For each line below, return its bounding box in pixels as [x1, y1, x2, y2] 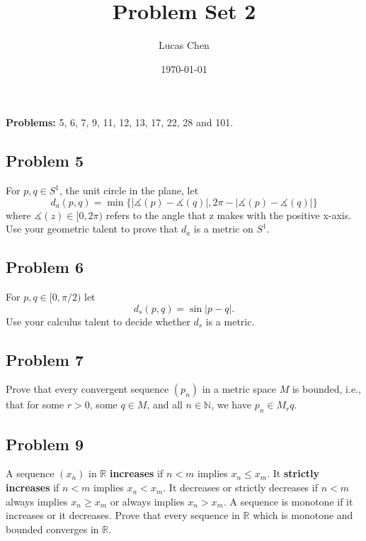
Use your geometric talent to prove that [6, 221, 178, 236]
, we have [211, 397, 251, 412]
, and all [147, 397, 183, 412]
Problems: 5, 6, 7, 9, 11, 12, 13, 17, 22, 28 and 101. [6, 115, 234, 130]
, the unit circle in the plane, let [59, 183, 199, 198]
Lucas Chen [159, 38, 210, 52]
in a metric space [202, 381, 277, 396]
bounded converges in [6, 521, 99, 536]
